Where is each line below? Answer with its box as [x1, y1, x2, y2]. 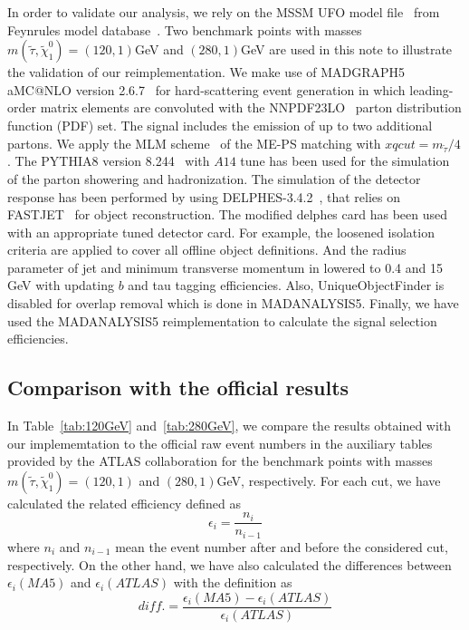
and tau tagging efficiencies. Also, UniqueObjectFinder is [128, 276, 445, 295]
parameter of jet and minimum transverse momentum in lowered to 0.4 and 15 [7, 257, 443, 276]
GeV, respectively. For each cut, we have [216, 470, 441, 489]
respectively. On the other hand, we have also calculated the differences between [7, 555, 452, 574]
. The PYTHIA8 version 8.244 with [7, 151, 210, 170]
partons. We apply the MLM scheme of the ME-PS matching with [7, 133, 381, 152]
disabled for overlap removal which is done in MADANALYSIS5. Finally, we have [7, 294, 459, 313]
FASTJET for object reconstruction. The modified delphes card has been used [7, 205, 448, 224]
